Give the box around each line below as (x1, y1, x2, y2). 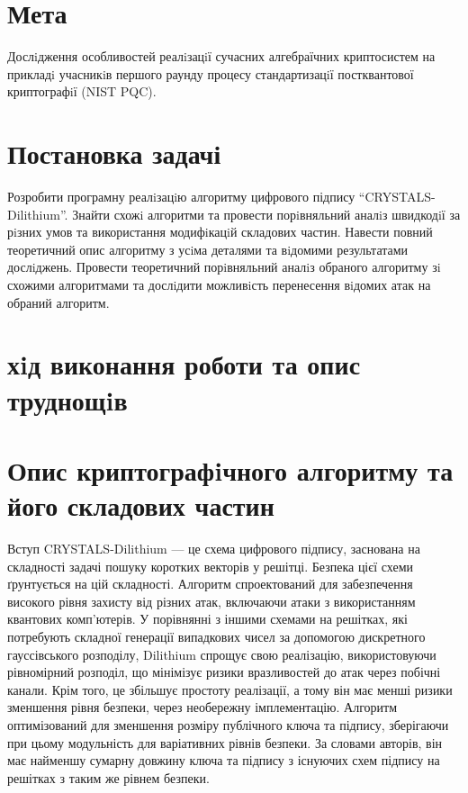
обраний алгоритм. (7, 293, 110, 311)
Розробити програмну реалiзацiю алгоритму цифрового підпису (7, 187, 355, 206)
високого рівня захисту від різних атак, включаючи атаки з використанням (7, 591, 416, 610)
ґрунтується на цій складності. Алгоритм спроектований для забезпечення (7, 574, 413, 593)
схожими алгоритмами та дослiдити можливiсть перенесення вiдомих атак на (7, 275, 431, 293)
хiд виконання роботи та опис (7, 346, 361, 383)
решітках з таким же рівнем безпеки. (7, 768, 210, 787)
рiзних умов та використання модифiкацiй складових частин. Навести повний (7, 222, 433, 241)
